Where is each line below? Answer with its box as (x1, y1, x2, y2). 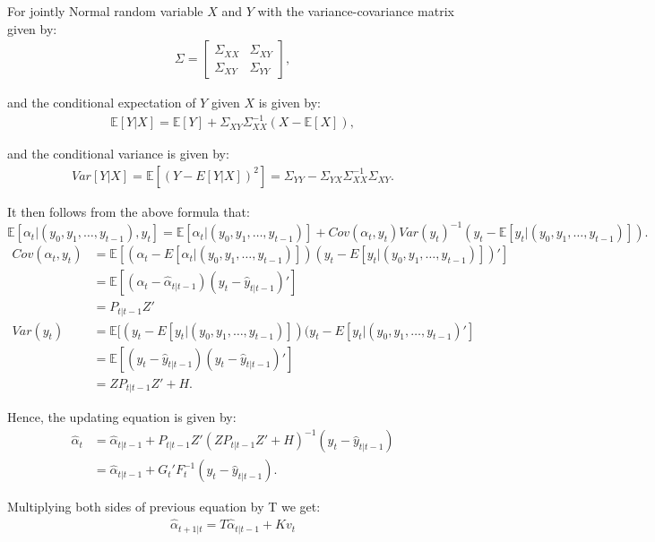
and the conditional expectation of (7, 93, 196, 112)
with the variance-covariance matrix (257, 2, 454, 20)
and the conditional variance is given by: (7, 144, 229, 163)
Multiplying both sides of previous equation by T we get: (7, 497, 321, 516)
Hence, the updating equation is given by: (7, 408, 237, 426)
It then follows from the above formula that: (7, 202, 250, 220)
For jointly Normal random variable (7, 2, 203, 20)
